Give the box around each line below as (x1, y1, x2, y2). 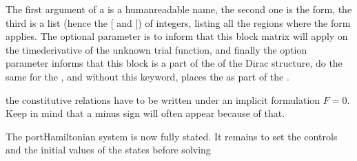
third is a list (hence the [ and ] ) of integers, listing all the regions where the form (6, 15, 351, 30)
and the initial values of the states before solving (6, 142, 211, 157)
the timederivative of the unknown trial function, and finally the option (6, 42, 307, 56)
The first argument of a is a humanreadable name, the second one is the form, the (6, 2, 352, 16)
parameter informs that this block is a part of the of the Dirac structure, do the (6, 56, 343, 70)
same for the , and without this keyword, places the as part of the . (6, 69, 289, 83)
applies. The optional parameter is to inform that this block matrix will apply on (6, 29, 348, 43)
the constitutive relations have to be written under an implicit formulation (6, 92, 320, 107)
